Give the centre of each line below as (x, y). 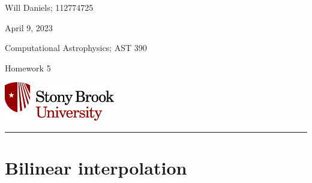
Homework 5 (28, 67)
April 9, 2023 (29, 27)
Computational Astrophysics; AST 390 (76, 48)
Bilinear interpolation (96, 168)
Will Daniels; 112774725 (49, 7)
